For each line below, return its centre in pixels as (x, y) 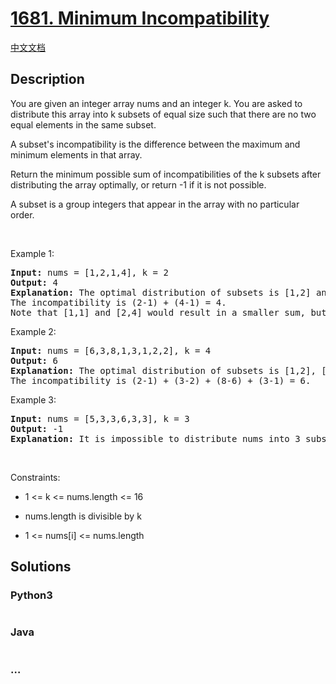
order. (22, 214)
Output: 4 (34, 282)
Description (47, 79)
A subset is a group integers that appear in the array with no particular (155, 204)
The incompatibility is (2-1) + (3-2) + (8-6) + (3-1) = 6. (161, 380)
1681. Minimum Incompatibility (140, 18)
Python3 (31, 595)
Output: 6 (34, 360)
